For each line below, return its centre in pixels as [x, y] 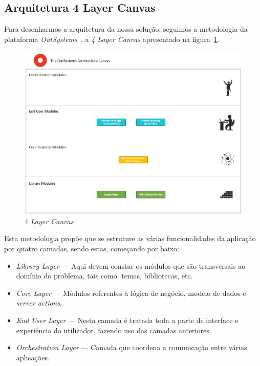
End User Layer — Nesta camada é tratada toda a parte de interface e [127, 320]
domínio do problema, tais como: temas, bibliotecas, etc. [104, 276]
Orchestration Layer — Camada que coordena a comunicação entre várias [132, 347]
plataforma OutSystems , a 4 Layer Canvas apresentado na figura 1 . [112, 39]
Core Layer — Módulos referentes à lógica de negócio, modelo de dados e [131, 293]
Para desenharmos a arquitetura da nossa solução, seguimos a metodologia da [126, 29]
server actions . [39, 303]
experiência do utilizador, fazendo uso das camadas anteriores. [114, 330]
